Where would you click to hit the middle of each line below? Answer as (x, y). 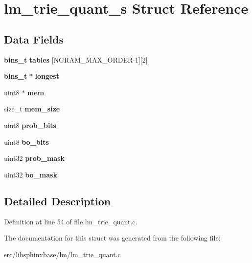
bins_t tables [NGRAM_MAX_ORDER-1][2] (76, 59)
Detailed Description (57, 201)
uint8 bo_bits (26, 142)
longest (47, 76)
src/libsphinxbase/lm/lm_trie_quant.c (62, 254)
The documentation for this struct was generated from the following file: (112, 238)
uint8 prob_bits (30, 125)
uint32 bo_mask (31, 174)
